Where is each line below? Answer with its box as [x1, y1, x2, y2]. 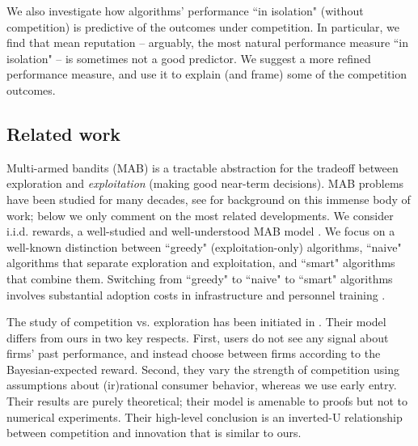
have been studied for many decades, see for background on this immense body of [6, 190, 411, 207]
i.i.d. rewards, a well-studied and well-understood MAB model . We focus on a [6, 223, 395, 240]
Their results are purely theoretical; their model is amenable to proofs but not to [6, 393, 408, 410]
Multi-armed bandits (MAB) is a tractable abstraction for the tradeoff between [6, 159, 399, 176]
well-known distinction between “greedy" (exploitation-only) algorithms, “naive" [6, 238, 402, 255]
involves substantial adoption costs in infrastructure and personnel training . [6, 286, 386, 303]
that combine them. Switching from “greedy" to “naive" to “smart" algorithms [6, 270, 393, 287]
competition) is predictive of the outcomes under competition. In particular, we [6, 18, 400, 35]
